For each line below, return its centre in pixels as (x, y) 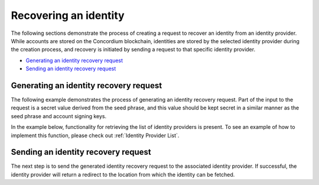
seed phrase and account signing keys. (59, 116)
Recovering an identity (68, 15)
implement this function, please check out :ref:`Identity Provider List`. (95, 135)
